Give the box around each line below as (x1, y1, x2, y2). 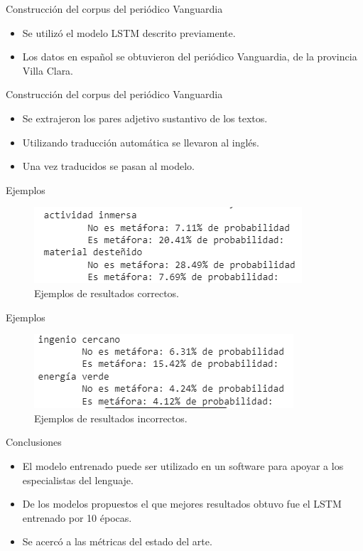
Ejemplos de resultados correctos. (34, 285, 179, 300)
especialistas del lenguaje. (22, 472, 134, 487)
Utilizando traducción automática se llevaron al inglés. (22, 134, 259, 149)
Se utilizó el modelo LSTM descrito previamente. (22, 25, 236, 40)
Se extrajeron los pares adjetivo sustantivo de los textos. (22, 110, 268, 125)
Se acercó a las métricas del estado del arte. (22, 534, 212, 549)
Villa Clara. (22, 63, 74, 77)
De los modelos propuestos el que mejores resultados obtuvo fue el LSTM (22, 496, 342, 511)
